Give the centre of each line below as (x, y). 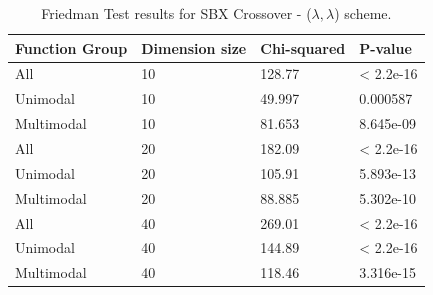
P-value (385, 47)
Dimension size (194, 47)
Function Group (71, 47)
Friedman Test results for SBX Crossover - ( (176, 13)
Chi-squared (303, 47)
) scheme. (363, 13)
